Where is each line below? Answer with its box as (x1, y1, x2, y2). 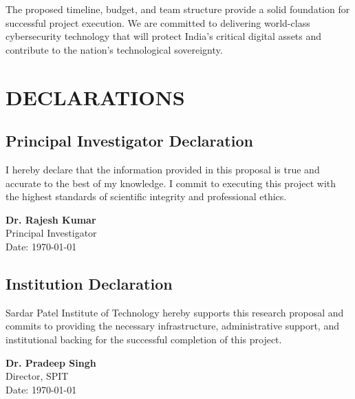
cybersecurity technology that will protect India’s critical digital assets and (6, 29, 322, 43)
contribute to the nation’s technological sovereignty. (6, 42, 223, 56)
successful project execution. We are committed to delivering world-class (6, 15, 310, 30)
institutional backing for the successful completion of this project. (6, 332, 282, 346)
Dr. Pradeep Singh (6, 355, 96, 369)
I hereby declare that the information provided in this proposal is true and (6, 162, 320, 176)
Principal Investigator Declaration (6, 130, 253, 151)
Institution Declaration (6, 272, 173, 294)
